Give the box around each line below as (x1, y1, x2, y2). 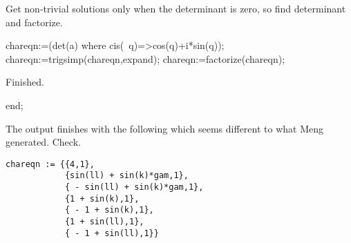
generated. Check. (6, 135, 81, 149)
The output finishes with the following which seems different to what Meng (6, 121, 323, 135)
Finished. (6, 75, 44, 89)
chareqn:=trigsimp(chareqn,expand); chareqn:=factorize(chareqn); (6, 51, 285, 66)
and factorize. (6, 14, 63, 29)
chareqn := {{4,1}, (6, 159, 95, 169)
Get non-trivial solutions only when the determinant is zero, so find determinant (6, 1, 346, 15)
